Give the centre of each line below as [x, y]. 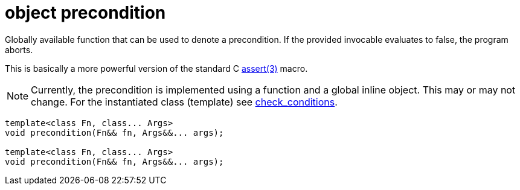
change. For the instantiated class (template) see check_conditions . [184, 102]
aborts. [19, 49]
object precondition [85, 13]
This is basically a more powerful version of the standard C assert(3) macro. [156, 68]
